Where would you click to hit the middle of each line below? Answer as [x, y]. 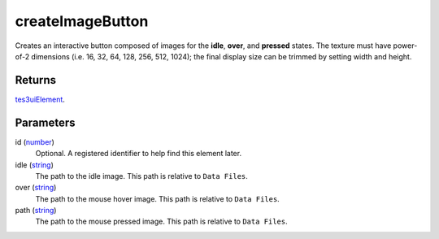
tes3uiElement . [40, 99]
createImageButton [82, 21]
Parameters [45, 122]
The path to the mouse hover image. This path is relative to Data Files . [157, 198]
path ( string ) [36, 211]
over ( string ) [36, 188]
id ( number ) [35, 141]
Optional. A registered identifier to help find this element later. [139, 154]
